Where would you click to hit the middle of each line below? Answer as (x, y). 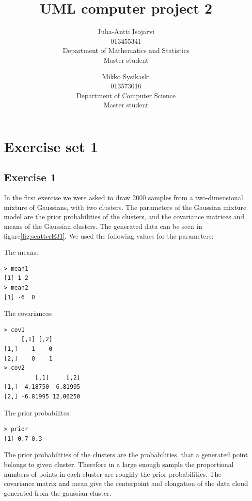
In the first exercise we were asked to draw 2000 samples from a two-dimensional (124, 198)
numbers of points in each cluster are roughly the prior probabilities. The (113, 474)
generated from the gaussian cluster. (58, 492)
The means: (21, 252)
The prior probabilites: (38, 412)
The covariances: (29, 313)
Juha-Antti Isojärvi (126, 31)
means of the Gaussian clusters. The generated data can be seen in (103, 226)
